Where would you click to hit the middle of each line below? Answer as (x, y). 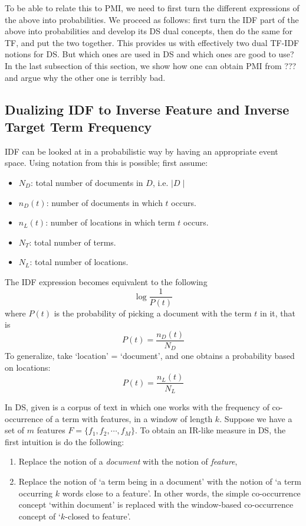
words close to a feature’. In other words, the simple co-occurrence (181, 493)
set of (15, 430)
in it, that (278, 313)
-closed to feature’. (98, 516)
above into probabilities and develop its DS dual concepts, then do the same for (149, 31)
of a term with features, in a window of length (129, 418)
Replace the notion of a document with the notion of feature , (128, 461)
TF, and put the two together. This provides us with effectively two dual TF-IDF (152, 42)
